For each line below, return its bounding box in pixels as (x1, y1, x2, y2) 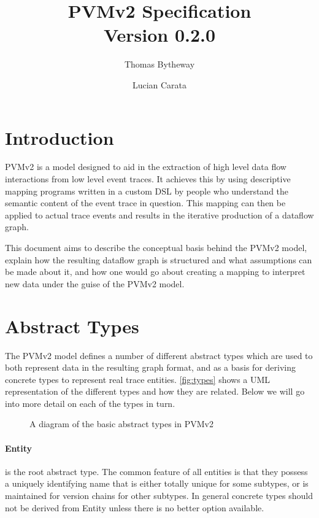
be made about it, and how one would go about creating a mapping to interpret (5, 265, 306, 278)
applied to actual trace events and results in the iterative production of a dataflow (5, 208, 314, 221)
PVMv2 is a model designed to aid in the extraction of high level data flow (5, 160, 286, 173)
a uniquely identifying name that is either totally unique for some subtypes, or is (5, 477, 309, 490)
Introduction (5, 125, 114, 150)
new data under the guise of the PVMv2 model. (5, 277, 185, 290)
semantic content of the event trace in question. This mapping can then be (5, 196, 286, 209)
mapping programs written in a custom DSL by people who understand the (5, 184, 289, 197)
